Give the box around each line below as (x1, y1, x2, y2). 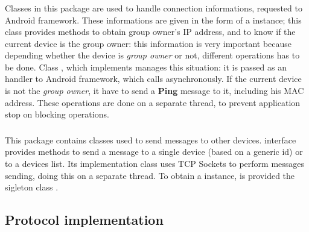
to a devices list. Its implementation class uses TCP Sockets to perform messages (5, 157, 305, 169)
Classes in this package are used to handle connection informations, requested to (5, 1, 302, 14)
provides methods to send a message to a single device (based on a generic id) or (5, 145, 303, 158)
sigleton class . (5, 181, 59, 193)
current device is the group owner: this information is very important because (5, 37, 292, 49)
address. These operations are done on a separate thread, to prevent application (5, 96, 301, 108)
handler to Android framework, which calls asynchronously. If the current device (5, 72, 302, 85)
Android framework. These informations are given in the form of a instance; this (5, 13, 302, 26)
